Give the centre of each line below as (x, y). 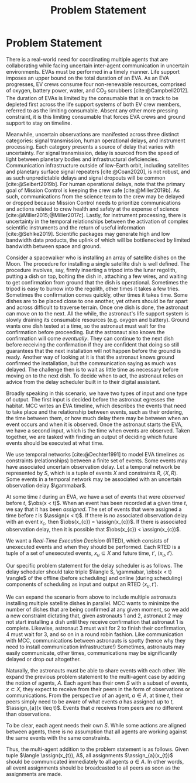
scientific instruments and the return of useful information (75, 227)
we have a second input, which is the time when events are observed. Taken (98, 430)
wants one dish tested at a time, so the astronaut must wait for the (86, 326)
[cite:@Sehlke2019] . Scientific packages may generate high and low (88, 233)
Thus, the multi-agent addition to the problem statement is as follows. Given (97, 749)
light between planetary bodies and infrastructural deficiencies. (82, 159)
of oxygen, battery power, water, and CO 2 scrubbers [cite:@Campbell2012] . (97, 91)
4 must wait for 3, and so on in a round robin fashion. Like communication (95, 634)
